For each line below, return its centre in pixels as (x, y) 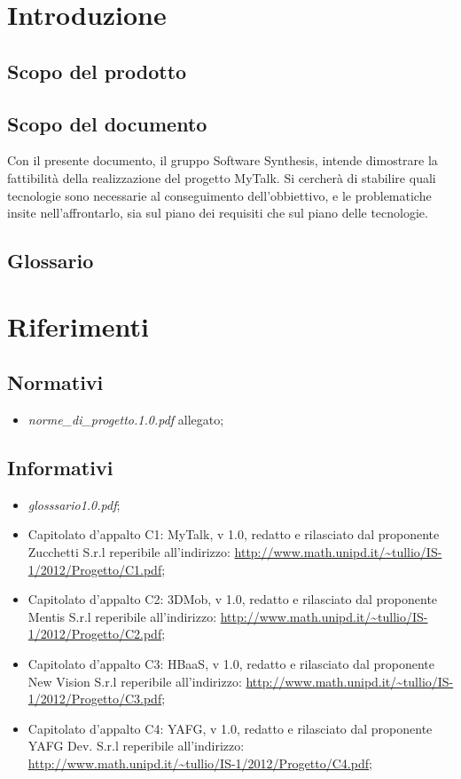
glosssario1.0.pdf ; (74, 504)
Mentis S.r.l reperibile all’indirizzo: (122, 616)
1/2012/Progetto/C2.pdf (95, 634)
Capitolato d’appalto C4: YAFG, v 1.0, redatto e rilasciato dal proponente (230, 728)
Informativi (60, 468)
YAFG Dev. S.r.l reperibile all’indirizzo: (136, 746)
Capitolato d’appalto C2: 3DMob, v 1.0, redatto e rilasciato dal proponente (233, 599)
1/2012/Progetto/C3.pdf (95, 699)
